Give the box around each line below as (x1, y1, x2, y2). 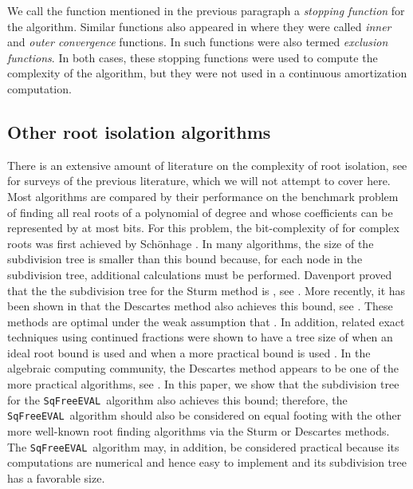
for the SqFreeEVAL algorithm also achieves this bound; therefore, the (7, 391, 348, 408)
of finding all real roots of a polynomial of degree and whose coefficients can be (7, 203, 393, 220)
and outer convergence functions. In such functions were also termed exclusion (7, 34, 388, 50)
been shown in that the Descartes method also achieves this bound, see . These (7, 298, 393, 314)
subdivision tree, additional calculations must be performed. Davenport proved (7, 266, 392, 282)
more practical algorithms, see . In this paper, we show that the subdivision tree (7, 376, 399, 392)
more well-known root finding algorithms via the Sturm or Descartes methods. (7, 422, 390, 439)
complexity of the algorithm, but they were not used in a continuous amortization (7, 65, 407, 81)
